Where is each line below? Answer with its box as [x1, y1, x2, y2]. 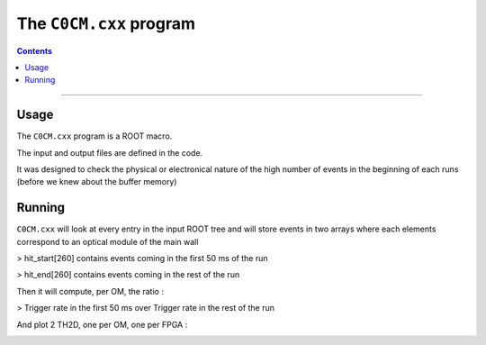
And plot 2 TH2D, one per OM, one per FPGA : [16, 319, 188, 330]
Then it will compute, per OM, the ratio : [16, 286, 164, 296]
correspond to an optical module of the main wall [16, 236, 199, 247]
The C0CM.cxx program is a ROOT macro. [16, 131, 173, 141]
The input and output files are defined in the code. [16, 147, 203, 158]
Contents [16, 45, 53, 56]
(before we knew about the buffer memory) [16, 177, 177, 187]
